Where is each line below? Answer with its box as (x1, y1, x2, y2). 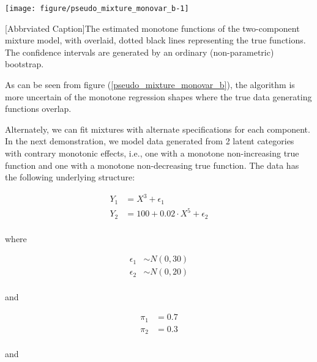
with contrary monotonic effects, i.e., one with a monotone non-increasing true (5, 147, 299, 159)
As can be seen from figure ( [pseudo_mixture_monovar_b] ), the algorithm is (5, 78, 295, 91)
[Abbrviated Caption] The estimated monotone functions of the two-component (5, 21, 300, 34)
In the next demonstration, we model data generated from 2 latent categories (5, 135, 294, 147)
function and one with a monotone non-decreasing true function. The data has (5, 158, 299, 171)
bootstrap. (5, 57, 44, 70)
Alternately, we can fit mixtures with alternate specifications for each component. (5, 122, 310, 135)
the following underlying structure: (5, 171, 135, 183)
